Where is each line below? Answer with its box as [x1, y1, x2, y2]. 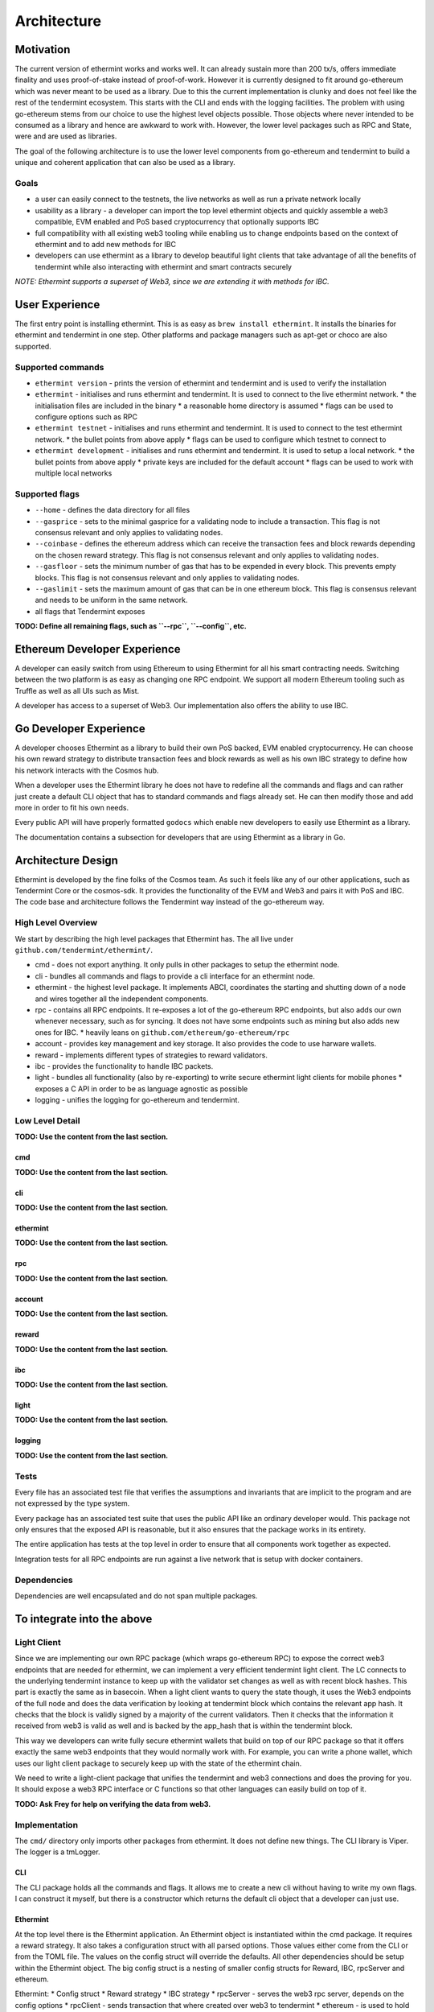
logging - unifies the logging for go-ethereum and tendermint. [35, 1095, 240, 1105]
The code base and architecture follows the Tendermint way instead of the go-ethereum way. [14, 897, 325, 907]
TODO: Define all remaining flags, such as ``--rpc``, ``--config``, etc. [14, 621, 247, 631]
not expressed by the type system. [14, 1499, 130, 1508]
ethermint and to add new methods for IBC [35, 239, 177, 249]
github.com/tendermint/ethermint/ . [14, 946, 153, 954]
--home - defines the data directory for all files [35, 505, 190, 515]
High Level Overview [14, 917, 98, 929]
